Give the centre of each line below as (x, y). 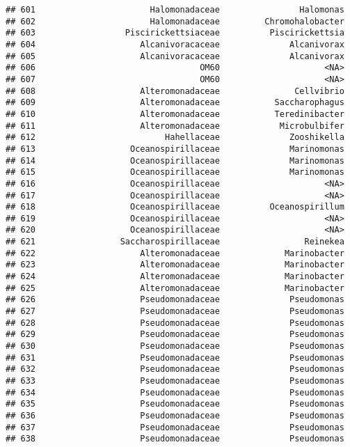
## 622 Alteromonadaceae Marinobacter (175, 253)
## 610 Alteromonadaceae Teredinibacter (175, 114)
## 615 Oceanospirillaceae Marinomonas (175, 172)
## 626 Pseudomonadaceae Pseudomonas (175, 300)
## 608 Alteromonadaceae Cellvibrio (175, 91)
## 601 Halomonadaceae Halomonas (175, 10)
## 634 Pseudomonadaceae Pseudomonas (175, 392)
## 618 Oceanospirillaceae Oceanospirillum (175, 207)
